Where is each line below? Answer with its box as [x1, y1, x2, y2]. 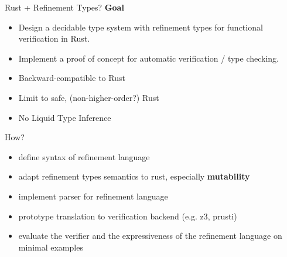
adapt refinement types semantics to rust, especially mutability [18, 170, 250, 182]
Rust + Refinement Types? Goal [5, 1, 124, 13]
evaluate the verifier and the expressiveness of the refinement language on [18, 229, 282, 242]
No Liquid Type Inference [18, 111, 111, 123]
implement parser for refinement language [18, 190, 168, 202]
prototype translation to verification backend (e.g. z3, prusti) [18, 209, 237, 222]
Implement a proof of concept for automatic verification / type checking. [18, 52, 279, 64]
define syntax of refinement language [18, 150, 150, 163]
